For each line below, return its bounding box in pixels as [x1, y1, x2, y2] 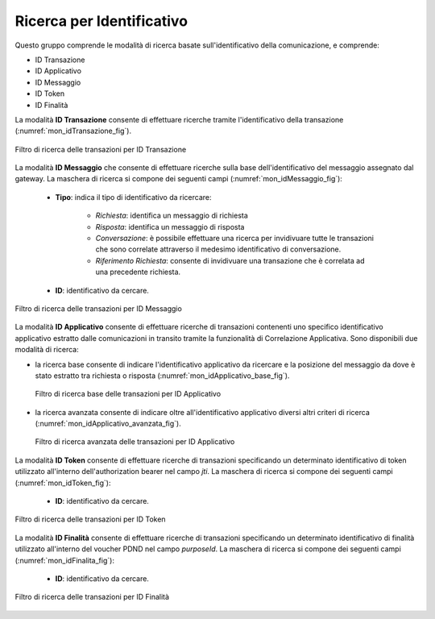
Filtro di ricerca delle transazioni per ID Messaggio [14, 303, 183, 314]
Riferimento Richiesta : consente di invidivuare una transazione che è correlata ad [95, 255, 365, 265]
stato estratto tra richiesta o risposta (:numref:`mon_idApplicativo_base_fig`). [35, 371, 290, 380]
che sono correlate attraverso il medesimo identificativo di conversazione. [95, 244, 342, 254]
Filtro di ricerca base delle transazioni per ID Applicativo [35, 389, 222, 399]
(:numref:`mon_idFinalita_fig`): [14, 555, 114, 565]
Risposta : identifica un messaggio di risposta [95, 222, 245, 231]
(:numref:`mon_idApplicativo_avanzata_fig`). [35, 419, 181, 429]
